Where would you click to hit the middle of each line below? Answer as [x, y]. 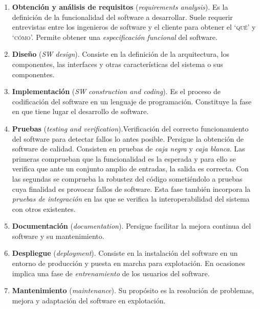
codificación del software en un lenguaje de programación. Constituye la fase [132, 101]
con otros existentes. [44, 208]
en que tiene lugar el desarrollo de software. [80, 111]
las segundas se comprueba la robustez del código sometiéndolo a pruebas [127, 178]
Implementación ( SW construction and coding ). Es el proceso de [116, 91]
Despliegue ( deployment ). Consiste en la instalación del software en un [125, 253]
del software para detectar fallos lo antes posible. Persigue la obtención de [128, 138]
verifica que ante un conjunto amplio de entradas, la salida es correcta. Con [130, 169]
